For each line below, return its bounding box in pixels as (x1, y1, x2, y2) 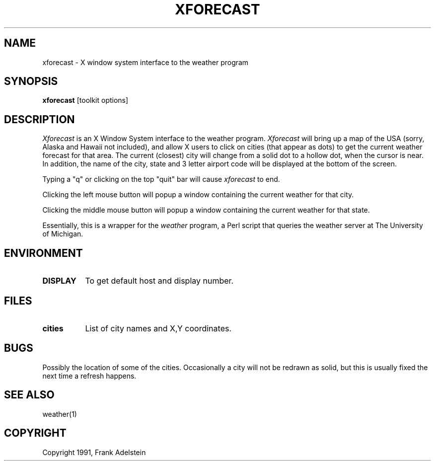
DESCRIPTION (4, 113, 75, 126)
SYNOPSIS (4, 75, 58, 88)
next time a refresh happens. (42, 371, 137, 380)
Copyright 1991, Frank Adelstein (42, 448, 146, 457)
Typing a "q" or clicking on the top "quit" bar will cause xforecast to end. (42, 175, 280, 184)
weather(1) (42, 409, 77, 418)
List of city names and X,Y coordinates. (85, 323, 232, 333)
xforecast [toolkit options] (42, 96, 129, 105)
